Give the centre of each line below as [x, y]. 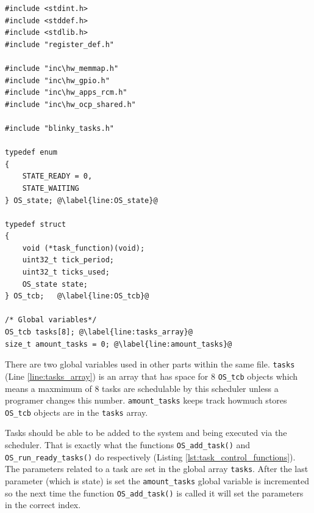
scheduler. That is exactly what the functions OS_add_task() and [128, 445]
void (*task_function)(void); [84, 248]
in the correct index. [43, 505]
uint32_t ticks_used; [66, 272]
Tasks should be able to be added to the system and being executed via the [146, 433]
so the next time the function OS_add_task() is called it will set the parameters [154, 493]
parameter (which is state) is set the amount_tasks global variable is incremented [157, 481]
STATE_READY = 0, [57, 176]
